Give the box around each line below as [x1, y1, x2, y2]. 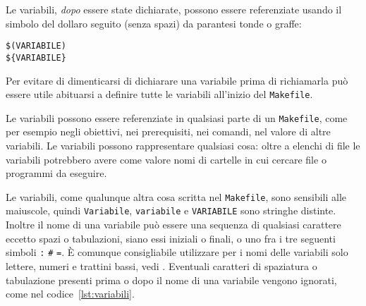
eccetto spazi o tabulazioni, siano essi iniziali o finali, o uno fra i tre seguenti [6, 231, 336, 245]
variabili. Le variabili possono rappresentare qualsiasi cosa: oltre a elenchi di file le [6, 138, 360, 152]
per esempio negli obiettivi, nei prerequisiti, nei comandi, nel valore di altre [6, 124, 331, 139]
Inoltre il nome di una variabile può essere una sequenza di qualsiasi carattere [6, 217, 341, 232]
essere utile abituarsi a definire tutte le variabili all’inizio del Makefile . [6, 87, 313, 102]
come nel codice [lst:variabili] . [6, 286, 135, 301]
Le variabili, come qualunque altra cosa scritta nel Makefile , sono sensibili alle [6, 189, 347, 204]
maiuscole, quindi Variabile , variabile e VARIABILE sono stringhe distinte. [6, 203, 336, 218]
